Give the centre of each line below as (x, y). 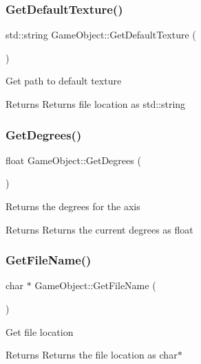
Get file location (40, 331)
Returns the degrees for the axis (73, 206)
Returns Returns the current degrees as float (99, 229)
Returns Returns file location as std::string (96, 104)
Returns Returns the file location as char (92, 355)
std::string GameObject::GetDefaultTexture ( (101, 35)
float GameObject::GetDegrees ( (73, 160)
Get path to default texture (64, 81)
